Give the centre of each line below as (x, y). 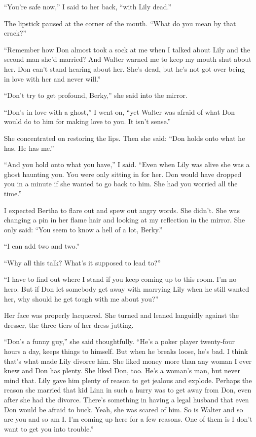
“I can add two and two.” (42, 246)
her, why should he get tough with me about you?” (81, 298)
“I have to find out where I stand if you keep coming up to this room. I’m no (120, 279)
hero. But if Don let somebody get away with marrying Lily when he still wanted (127, 289)
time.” (13, 193)
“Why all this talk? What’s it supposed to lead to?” (82, 262)
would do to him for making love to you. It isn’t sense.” (88, 121)
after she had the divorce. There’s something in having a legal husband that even (127, 399)
